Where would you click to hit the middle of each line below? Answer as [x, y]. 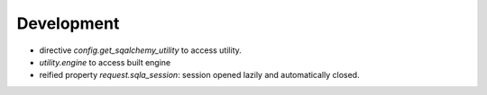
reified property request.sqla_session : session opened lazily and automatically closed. [199, 75]
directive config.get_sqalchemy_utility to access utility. [141, 50]
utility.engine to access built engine [105, 62]
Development [68, 23]
